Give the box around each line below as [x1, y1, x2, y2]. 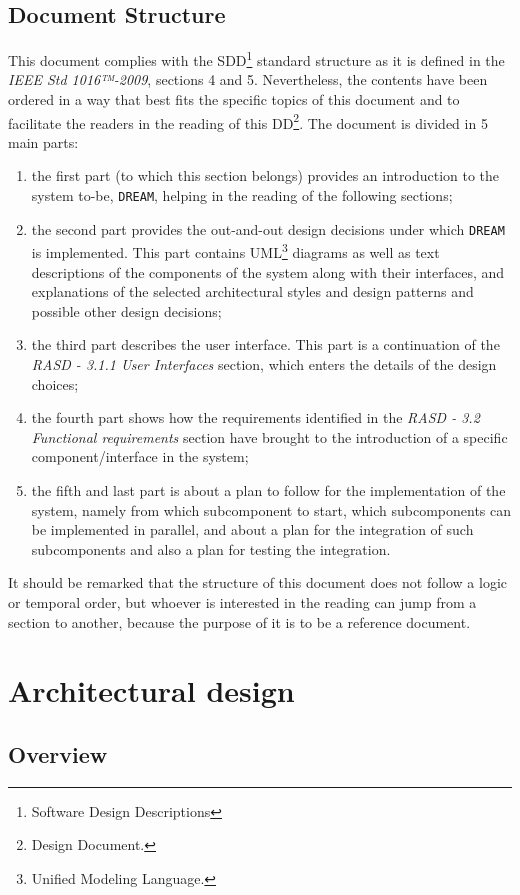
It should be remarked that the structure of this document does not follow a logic [8, 572, 508, 593]
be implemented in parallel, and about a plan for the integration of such [31, 519, 474, 540]
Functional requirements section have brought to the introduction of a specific [31, 426, 508, 447]
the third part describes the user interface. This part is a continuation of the [31, 334, 500, 355]
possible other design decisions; [31, 300, 222, 321]
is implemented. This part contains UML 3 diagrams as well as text [31, 239, 440, 263]
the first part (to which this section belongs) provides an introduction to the [31, 165, 500, 186]
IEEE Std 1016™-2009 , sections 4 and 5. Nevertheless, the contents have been [8, 69, 488, 90]
